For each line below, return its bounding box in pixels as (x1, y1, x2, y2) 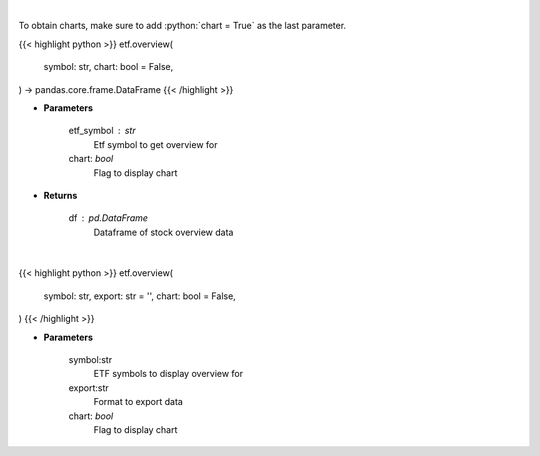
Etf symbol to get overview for (93, 138, 218, 150)
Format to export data (93, 396, 184, 408)
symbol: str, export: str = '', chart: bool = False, (43, 290, 237, 302)
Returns (43, 189, 78, 201)
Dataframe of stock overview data (93, 226, 234, 238)
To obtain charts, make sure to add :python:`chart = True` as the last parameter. (18, 20, 347, 32)
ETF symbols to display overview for (93, 368, 244, 380)
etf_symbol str (68, 125, 136, 137)
